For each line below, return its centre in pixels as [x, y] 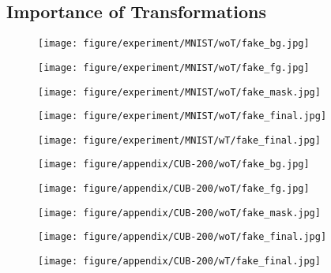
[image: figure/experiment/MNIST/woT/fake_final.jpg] [182, 116]
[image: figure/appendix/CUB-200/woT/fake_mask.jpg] [179, 213]
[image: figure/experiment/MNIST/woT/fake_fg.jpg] [174, 67]
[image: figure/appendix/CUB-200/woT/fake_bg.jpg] [174, 165]
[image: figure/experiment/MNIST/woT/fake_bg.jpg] [174, 44]
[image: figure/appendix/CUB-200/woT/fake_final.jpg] [182, 237]
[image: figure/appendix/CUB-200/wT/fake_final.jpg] [179, 262]
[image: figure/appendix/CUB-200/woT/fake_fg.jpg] [174, 189]
